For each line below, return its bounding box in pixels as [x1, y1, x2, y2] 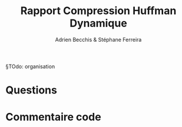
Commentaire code [5, 111, 101, 124]
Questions [5, 83, 57, 97]
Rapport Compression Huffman [20, 4, 177, 18]
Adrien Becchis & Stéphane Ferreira [55, 36, 142, 43]
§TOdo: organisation [5, 63, 55, 70]
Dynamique [70, 16, 127, 30]
